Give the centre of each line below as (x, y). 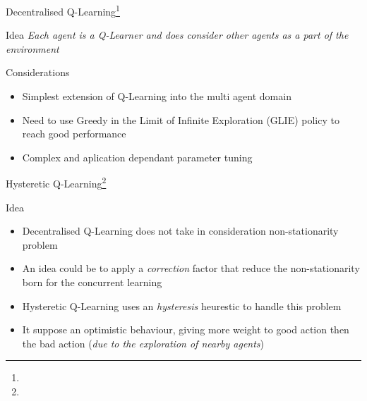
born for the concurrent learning (92, 282)
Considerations (38, 72)
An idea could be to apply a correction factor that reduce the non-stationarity (191, 268)
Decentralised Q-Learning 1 (63, 10)
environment (32, 48)
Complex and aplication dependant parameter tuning (137, 157)
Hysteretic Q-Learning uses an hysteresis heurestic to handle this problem (182, 306)
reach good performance (74, 134)
